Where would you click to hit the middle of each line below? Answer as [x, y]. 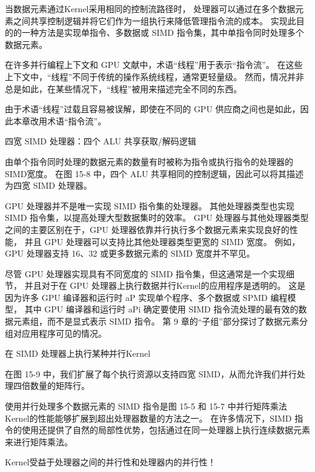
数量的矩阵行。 [60, 386]
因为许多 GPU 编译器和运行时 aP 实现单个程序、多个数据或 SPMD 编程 [146, 297]
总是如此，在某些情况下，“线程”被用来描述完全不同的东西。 [124, 88]
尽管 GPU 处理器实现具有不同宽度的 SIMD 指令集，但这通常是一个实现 [146, 273]
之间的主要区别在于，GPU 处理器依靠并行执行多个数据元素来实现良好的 [147, 229]
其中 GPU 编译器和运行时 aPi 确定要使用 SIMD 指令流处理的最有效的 [161, 309]
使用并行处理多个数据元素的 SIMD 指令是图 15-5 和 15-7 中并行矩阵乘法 [146, 406]
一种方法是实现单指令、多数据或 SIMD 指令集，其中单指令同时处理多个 [163, 32]
